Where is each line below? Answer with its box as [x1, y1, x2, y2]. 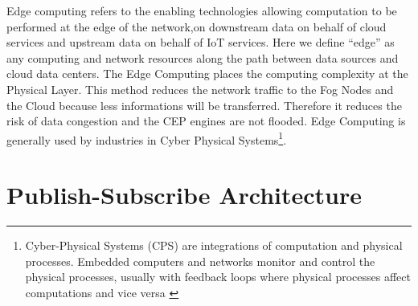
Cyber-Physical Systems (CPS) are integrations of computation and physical [25, 237, 403, 254]
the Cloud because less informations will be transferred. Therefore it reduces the [6, 96, 402, 113]
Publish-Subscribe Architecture [6, 178, 363, 211]
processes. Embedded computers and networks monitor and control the [25, 252, 375, 269]
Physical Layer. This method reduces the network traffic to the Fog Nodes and [6, 80, 394, 97]
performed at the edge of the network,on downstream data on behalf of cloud [6, 18, 387, 35]
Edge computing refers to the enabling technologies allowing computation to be [6, 2, 397, 18]
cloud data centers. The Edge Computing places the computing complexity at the [6, 65, 408, 82]
